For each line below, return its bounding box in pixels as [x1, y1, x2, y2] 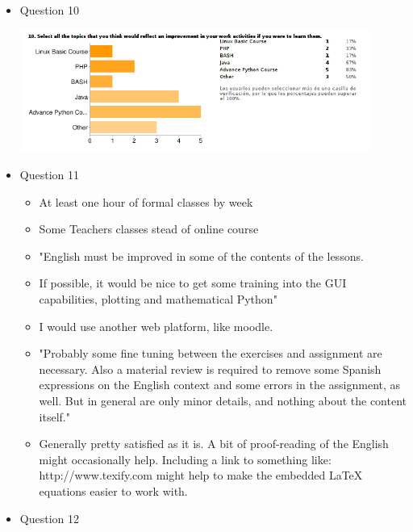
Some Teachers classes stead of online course [39, 220, 259, 237]
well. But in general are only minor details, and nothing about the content [39, 392, 407, 408]
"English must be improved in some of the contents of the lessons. [39, 247, 364, 264]
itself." [39, 408, 70, 425]
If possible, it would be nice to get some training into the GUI [39, 274, 347, 291]
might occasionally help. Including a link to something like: [39, 450, 332, 467]
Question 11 [19, 166, 79, 182]
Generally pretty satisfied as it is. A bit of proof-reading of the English [39, 435, 389, 452]
